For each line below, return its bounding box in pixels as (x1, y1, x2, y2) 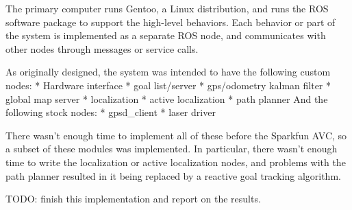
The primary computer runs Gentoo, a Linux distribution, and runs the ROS (5, 1, 329, 15)
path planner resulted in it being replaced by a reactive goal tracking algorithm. (5, 168, 341, 183)
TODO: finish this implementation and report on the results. (5, 191, 261, 206)
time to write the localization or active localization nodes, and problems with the (5, 154, 346, 169)
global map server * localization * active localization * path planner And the (5, 91, 328, 106)
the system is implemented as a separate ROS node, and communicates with (5, 28, 326, 43)
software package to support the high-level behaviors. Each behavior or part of (5, 14, 336, 29)
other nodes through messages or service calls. (5, 41, 199, 56)
